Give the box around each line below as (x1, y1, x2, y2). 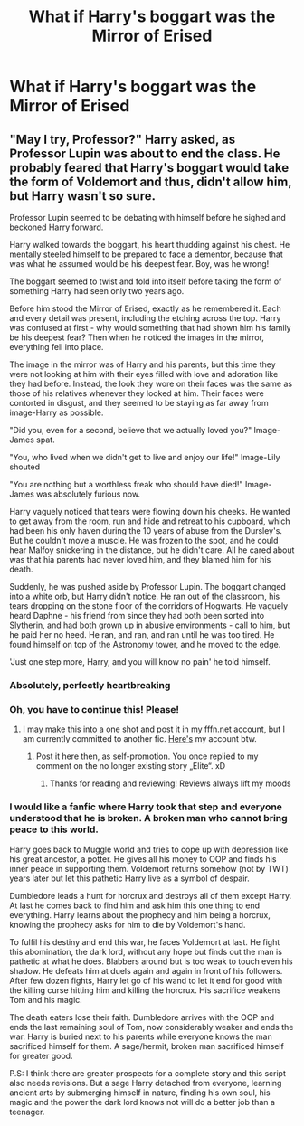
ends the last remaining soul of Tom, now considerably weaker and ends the (9, 1021, 294, 1032)
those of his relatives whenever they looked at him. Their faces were (9, 388, 264, 399)
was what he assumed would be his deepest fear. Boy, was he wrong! (9, 259, 270, 269)
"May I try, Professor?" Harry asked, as (9, 131, 236, 147)
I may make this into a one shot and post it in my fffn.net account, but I (22, 724, 286, 734)
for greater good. (9, 1050, 73, 1061)
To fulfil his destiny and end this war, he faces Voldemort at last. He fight (9, 936, 280, 947)
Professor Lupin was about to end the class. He (9, 146, 280, 161)
